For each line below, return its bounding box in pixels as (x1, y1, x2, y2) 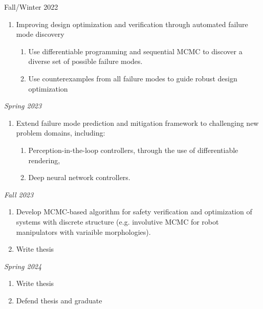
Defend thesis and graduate (16, 295, 102, 305)
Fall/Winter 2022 (4, 2, 58, 12)
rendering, (28, 154, 60, 165)
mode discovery (16, 29, 64, 39)
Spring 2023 (4, 100, 42, 111)
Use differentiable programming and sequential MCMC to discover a (28, 46, 243, 56)
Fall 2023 (4, 189, 34, 200)
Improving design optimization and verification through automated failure (16, 18, 248, 29)
